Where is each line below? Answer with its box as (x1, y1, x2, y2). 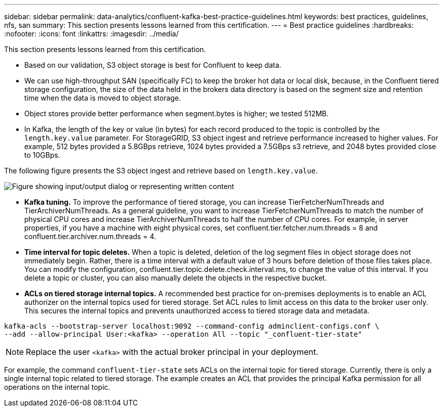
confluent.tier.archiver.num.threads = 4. (24, 232, 156, 241)
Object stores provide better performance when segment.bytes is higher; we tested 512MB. (24, 109, 329, 118)
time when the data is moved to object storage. (24, 94, 181, 102)
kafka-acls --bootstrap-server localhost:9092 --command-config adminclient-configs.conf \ (4, 322, 379, 330)
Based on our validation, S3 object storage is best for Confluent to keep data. (24, 61, 282, 69)
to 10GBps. (24, 151, 60, 159)
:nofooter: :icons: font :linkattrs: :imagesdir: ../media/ (4, 29, 179, 38)
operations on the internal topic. (4, 383, 110, 391)
